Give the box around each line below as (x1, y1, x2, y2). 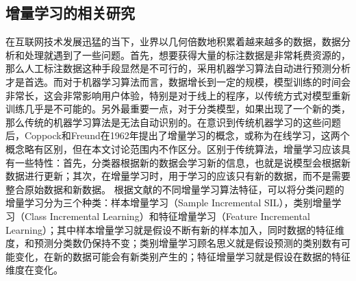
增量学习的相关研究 (5, 2, 135, 23)
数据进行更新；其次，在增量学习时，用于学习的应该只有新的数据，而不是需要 (5, 169, 351, 183)
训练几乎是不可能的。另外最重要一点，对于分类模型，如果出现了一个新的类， (5, 101, 351, 116)
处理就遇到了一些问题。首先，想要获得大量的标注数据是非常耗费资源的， (24, 47, 351, 62)
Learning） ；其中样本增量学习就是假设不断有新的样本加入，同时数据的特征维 (5, 222, 344, 236)
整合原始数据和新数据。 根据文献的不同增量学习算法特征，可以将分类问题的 (5, 182, 344, 196)
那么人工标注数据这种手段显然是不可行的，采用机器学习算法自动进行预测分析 (5, 61, 351, 75)
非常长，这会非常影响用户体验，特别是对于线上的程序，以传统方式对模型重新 (5, 88, 351, 102)
